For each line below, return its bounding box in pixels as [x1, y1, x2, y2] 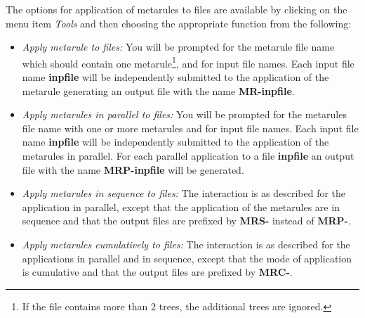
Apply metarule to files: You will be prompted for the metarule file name [22, 39, 335, 54]
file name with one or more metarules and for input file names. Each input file [22, 120, 359, 135]
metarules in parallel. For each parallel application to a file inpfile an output [22, 148, 354, 163]
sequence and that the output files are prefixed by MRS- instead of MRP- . [22, 213, 351, 228]
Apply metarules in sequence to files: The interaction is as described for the [22, 186, 346, 201]
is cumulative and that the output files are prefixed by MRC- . [22, 265, 293, 279]
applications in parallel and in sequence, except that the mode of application [22, 250, 352, 265]
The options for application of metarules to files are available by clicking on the [6, 2, 347, 16]
